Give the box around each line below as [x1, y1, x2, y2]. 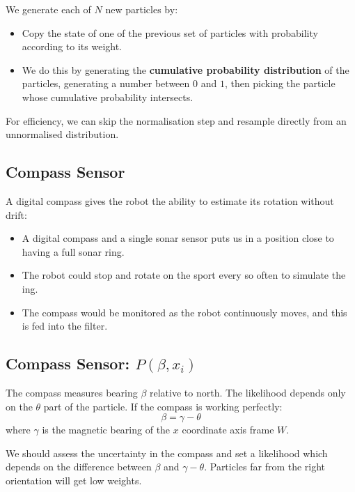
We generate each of [6, 2, 91, 16]
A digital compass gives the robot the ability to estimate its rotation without [6, 193, 334, 208]
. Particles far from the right [204, 459, 326, 474]
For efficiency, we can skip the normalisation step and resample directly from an [6, 113, 347, 128]
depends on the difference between [6, 459, 152, 474]
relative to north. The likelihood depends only [150, 385, 346, 399]
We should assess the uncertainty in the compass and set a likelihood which [6, 445, 328, 460]
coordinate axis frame [182, 422, 274, 437]
